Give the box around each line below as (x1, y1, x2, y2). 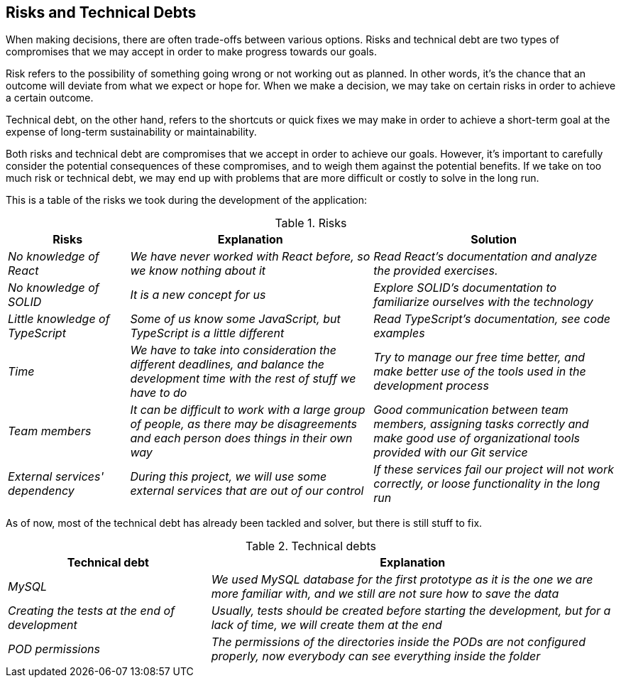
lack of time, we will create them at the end (211, 618, 442, 633)
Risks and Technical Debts (6, 4, 197, 21)
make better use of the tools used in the (373, 364, 586, 379)
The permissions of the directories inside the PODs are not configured (211, 635, 586, 650)
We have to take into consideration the (130, 343, 337, 358)
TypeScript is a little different (130, 326, 285, 341)
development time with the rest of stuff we (130, 371, 356, 386)
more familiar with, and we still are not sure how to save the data (211, 586, 559, 601)
